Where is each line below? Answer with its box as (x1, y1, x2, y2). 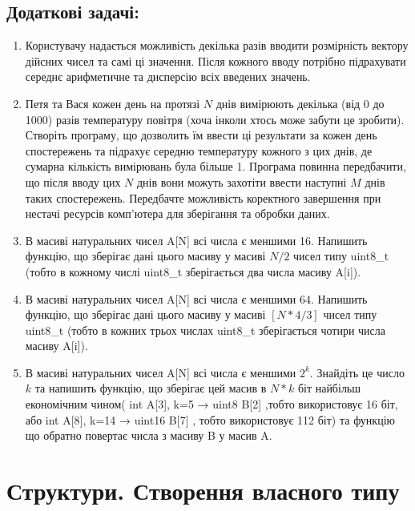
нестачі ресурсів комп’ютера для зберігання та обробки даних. (25, 205, 330, 222)
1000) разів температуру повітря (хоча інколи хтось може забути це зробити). (25, 111, 405, 127)
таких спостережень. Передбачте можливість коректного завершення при (25, 189, 381, 206)
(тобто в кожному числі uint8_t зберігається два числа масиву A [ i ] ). (25, 263, 361, 280)
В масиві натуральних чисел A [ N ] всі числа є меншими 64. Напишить (25, 290, 368, 307)
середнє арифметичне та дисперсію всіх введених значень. (25, 68, 311, 85)
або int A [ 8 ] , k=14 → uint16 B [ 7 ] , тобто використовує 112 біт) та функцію (25, 411, 396, 428)
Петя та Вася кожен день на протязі (25, 95, 200, 111)
